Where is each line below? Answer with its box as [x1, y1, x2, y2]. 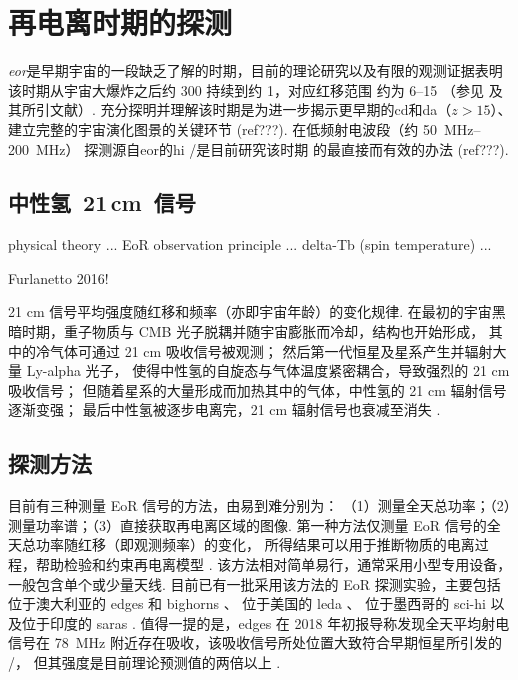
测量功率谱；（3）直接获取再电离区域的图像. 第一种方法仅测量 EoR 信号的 [8, 514, 487, 535]
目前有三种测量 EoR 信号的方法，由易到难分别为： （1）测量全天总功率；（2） [8, 495, 511, 516]
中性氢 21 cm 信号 [8, 187, 196, 218]
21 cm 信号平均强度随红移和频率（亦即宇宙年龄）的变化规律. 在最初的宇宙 [8, 301, 492, 322]
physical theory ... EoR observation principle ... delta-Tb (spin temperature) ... [8, 234, 492, 255]
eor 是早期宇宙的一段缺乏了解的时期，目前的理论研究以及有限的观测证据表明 [8, 60, 503, 81]
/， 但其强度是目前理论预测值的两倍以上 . [8, 652, 281, 672]
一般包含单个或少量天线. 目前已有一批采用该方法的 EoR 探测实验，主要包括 [8, 573, 501, 594]
